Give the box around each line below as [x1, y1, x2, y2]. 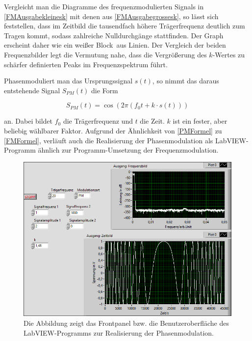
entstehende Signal [4, 85, 60, 95]
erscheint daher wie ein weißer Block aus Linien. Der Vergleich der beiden [4, 40, 226, 50]
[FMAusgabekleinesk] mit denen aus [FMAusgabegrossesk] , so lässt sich [4, 11, 219, 21]
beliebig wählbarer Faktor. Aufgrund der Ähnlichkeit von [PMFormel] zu [4, 125, 222, 135]
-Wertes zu [212, 49, 245, 59]
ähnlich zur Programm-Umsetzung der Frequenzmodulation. [38, 145, 219, 155]
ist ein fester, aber [173, 116, 227, 126]
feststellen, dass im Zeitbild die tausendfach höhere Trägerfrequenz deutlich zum [4, 21, 245, 31]
